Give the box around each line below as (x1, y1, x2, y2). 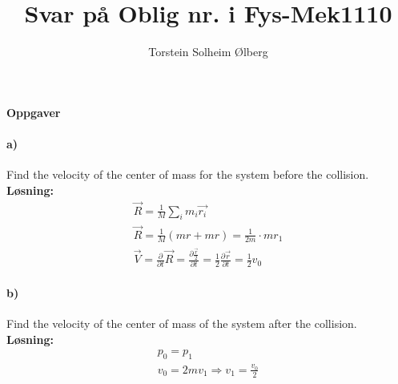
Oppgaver (6, 103, 61, 120)
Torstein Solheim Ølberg (148, 43, 268, 60)
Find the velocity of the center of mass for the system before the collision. (6, 166, 369, 183)
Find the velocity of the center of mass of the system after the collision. (6, 315, 357, 332)
